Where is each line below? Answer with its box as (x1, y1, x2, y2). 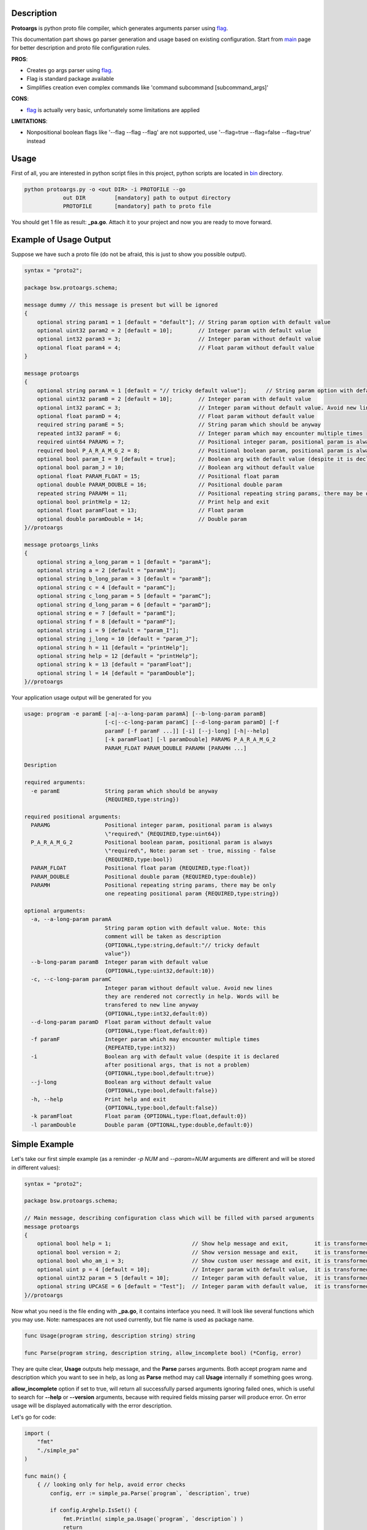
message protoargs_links (24, 541, 99, 548)
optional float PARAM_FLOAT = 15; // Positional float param (37, 472, 280, 480)
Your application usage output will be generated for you (11, 694, 152, 701)
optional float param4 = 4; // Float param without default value (37, 344, 315, 351)
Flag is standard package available (26, 75, 114, 83)
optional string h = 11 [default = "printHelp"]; (37, 644, 189, 651)
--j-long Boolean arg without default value (31, 1078, 212, 1086)
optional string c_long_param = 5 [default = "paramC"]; (37, 592, 212, 600)
